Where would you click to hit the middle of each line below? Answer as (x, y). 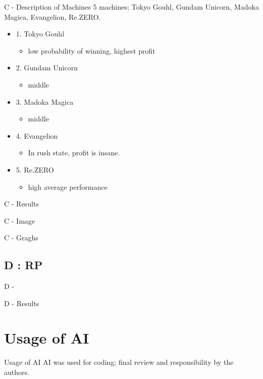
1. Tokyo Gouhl (40, 34)
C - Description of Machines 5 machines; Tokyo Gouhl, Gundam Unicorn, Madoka (131, 7)
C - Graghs (21, 238)
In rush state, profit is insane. (74, 153)
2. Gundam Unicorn (47, 68)
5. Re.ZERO (35, 169)
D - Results (22, 303)
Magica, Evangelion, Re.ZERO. (52, 16)
